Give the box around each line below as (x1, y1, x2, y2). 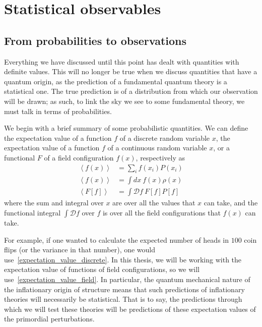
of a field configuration (44, 152, 114, 162)
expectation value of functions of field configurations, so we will (4, 264, 200, 275)
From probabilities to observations (4, 32, 187, 48)
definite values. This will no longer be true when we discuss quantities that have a (4, 66, 257, 77)
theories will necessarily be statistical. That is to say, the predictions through (4, 294, 242, 304)
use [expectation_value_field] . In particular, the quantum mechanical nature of (4, 274, 250, 284)
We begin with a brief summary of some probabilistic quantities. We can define (4, 123, 248, 133)
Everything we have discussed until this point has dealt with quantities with (4, 56, 239, 67)
